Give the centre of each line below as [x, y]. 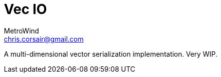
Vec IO [26, 9]
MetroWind [22, 31]
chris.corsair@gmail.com [44, 39]
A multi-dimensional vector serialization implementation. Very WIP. [111, 54]
